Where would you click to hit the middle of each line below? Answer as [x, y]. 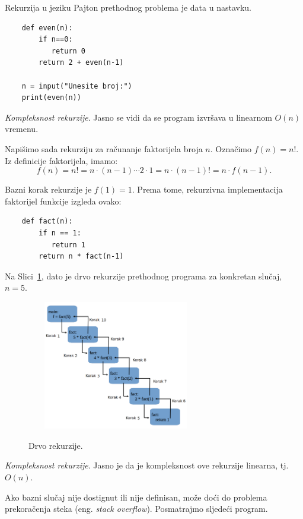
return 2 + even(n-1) [81, 63]
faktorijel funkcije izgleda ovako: [63, 201]
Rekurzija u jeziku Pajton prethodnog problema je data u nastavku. [128, 7]
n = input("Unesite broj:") [77, 86]
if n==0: [56, 40]
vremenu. [22, 129]
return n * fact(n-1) [81, 257]
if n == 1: [60, 233]
